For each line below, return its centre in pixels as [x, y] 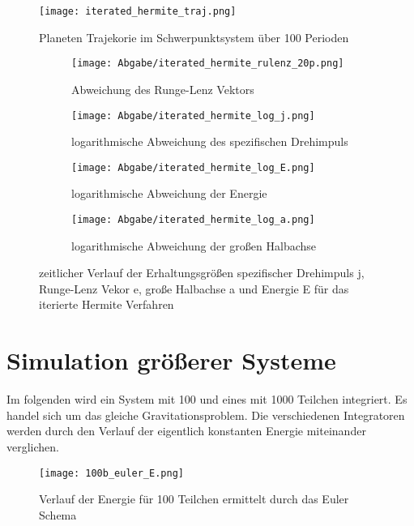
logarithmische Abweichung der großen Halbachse [194, 245]
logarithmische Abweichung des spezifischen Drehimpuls [210, 141]
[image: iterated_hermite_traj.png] [138, 11]
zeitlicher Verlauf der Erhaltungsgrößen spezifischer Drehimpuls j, [202, 273]
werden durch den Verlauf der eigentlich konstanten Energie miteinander [186, 431]
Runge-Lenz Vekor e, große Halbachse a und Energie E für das [194, 288]
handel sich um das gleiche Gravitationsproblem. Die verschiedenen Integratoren [206, 415]
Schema [58, 514]
